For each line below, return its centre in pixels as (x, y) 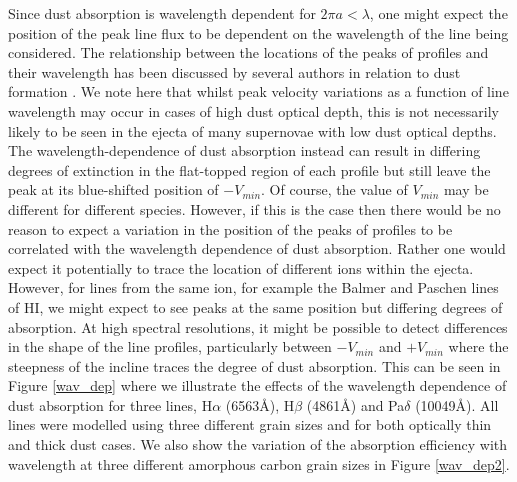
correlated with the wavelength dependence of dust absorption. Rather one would (257, 248)
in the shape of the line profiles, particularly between (170, 346)
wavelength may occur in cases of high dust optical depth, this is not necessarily (253, 110)
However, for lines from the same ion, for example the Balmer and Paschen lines (253, 287)
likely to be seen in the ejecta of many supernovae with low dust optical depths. (252, 130)
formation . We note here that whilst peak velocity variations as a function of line (258, 91)
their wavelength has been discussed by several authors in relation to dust (234, 71)
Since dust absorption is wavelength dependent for (162, 13)
